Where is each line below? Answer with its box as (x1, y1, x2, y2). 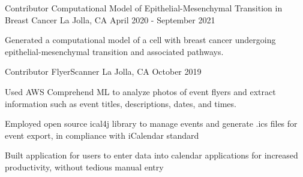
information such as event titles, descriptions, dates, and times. (5, 97, 236, 109)
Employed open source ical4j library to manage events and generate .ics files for (5, 117, 298, 130)
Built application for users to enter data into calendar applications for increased (5, 149, 298, 161)
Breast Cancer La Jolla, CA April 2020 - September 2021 (5, 13, 215, 26)
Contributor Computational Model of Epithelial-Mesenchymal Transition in (5, 2, 283, 14)
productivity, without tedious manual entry (5, 160, 164, 173)
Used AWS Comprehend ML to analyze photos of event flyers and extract (5, 85, 276, 97)
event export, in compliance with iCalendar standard (5, 129, 199, 141)
